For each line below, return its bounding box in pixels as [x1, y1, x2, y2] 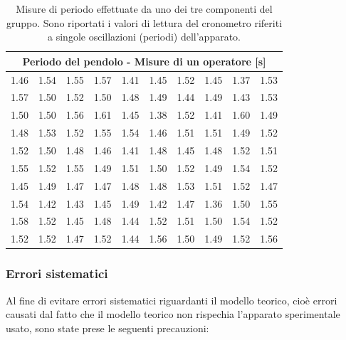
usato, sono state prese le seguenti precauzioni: [6, 320, 209, 335]
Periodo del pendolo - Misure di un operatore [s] [22, 53, 266, 68]
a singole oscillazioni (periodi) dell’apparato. [48, 29, 241, 44]
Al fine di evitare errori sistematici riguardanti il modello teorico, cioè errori [6, 292, 337, 307]
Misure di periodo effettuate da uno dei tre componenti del [16, 1, 273, 16]
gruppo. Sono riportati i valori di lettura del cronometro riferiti [6, 15, 283, 30]
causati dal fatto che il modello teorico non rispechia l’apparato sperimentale [6, 307, 340, 322]
